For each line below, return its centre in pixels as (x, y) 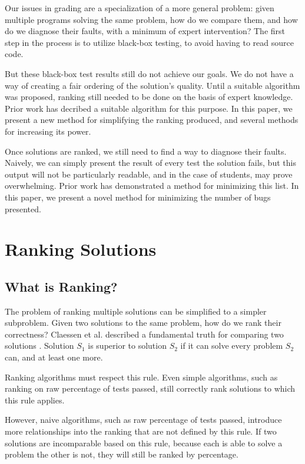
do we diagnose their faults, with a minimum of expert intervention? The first (145, 31)
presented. (23, 208)
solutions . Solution (39, 346)
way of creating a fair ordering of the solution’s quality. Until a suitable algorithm (152, 85)
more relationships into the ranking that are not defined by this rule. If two (141, 431)
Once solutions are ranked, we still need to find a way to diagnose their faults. (146, 151)
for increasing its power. (48, 131)
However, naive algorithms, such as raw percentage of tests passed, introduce (143, 420)
